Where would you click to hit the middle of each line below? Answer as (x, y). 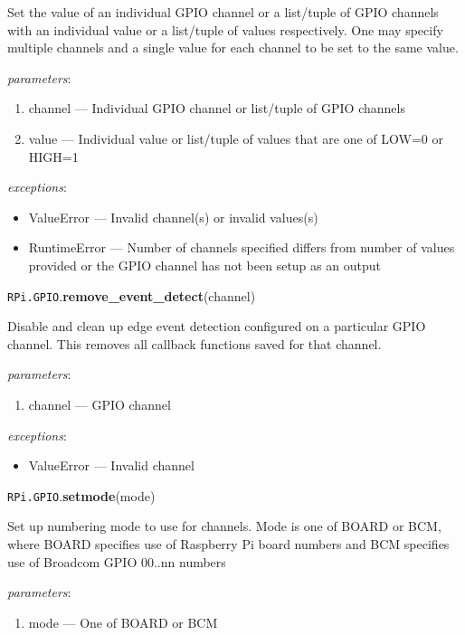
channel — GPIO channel (100, 404)
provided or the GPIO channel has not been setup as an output (204, 265)
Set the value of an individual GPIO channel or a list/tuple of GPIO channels (223, 12)
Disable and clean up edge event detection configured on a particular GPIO (217, 326)
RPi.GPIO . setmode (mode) (81, 495)
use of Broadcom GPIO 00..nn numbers (117, 561)
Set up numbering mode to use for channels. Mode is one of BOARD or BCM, (224, 526)
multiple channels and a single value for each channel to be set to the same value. (233, 47)
